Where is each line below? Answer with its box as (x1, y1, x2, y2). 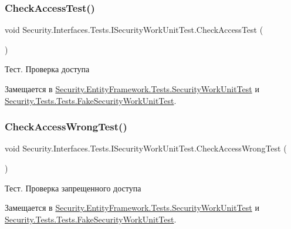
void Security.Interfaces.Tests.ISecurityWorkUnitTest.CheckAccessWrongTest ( (5, 142, 287, 154)
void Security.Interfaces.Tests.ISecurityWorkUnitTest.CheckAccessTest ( (5, 23, 263, 36)
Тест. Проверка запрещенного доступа (5, 181, 141, 194)
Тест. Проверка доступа (5, 63, 90, 75)
